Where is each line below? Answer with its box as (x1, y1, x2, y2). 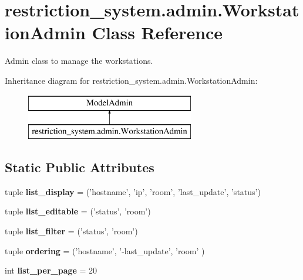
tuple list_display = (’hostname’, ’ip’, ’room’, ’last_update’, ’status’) (5, 185, 261, 197)
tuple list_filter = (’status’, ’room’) (5, 225, 138, 237)
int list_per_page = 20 (5, 264, 97, 276)
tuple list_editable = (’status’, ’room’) (5, 205, 151, 217)
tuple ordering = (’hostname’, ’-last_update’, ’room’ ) (5, 244, 205, 257)
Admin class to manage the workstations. (5, 54, 153, 67)
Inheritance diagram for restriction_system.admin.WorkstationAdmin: (5, 74, 258, 86)
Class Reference (92, 21, 223, 45)
